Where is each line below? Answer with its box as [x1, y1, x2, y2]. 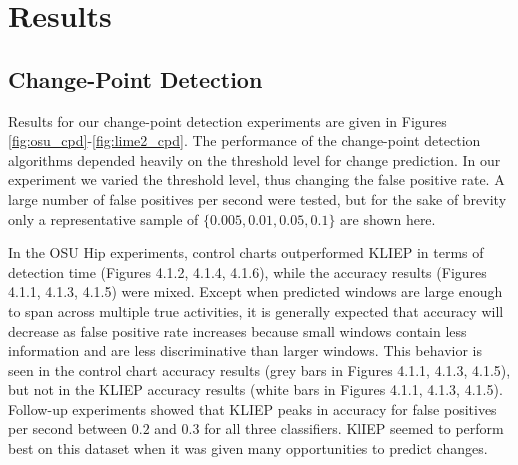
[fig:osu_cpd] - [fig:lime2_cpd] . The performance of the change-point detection [8, 130, 481, 151]
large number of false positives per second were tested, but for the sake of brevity [8, 188, 507, 209]
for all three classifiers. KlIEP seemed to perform [204, 418, 504, 439]
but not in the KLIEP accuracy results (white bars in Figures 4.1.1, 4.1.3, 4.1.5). [8, 379, 503, 400]
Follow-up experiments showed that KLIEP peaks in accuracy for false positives [8, 398, 497, 419]
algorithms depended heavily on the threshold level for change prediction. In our [8, 149, 501, 170]
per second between [8, 418, 128, 439]
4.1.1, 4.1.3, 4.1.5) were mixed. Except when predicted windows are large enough [8, 281, 503, 302]
